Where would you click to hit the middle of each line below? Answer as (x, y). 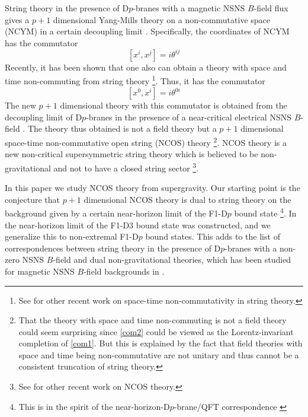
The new (20, 105)
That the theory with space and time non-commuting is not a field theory (153, 320)
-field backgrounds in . (124, 271)
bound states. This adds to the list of (213, 236)
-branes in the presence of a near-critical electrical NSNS (189, 117)
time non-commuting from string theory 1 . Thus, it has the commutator (135, 80)
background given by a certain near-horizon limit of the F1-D (116, 213)
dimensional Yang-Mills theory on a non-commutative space (161, 19)
